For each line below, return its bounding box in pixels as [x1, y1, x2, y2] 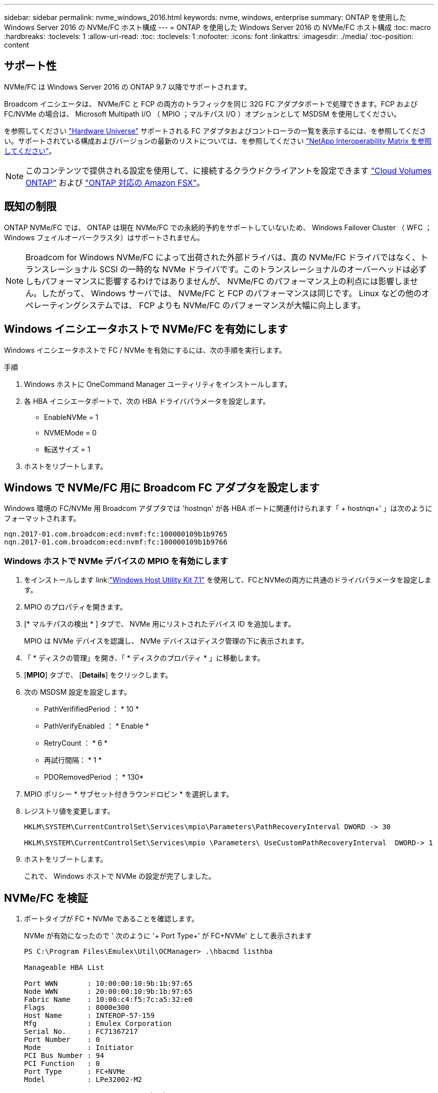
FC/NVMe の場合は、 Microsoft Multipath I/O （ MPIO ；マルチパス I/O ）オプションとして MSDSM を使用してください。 [4, 109, 401, 118]
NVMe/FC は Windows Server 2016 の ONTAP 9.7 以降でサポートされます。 [4, 82, 251, 91]
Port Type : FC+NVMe [24, 1067, 125, 1075]
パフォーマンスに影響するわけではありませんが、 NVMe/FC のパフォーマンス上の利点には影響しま [41, 276, 410, 286]
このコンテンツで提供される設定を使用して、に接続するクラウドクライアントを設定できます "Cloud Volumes [25, 165, 431, 176]
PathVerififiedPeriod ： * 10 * [44, 705, 139, 714]
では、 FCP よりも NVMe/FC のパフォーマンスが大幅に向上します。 [112, 300, 365, 310]
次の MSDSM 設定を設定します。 [24, 688, 131, 697]
